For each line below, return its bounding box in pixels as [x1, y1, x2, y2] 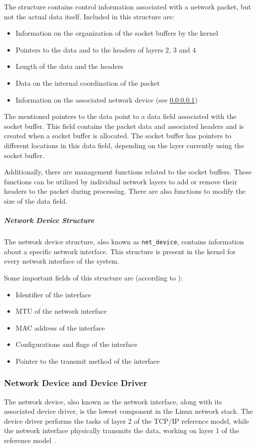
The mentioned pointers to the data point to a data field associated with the [4, 111, 237, 121]
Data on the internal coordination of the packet [15, 77, 160, 88]
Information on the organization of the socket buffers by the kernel [15, 28, 218, 38]
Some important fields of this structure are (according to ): [4, 272, 183, 282]
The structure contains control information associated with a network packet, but [4, 1, 252, 11]
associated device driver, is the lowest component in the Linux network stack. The [4, 406, 253, 416]
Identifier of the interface [15, 289, 91, 299]
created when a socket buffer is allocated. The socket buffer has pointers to [4, 130, 231, 141]
